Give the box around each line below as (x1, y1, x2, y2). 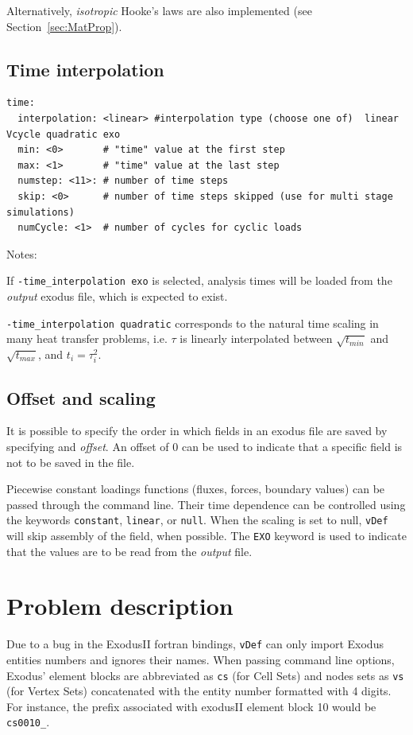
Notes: (6, 245, 37, 262)
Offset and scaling (6, 385, 156, 410)
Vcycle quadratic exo (6, 128, 121, 140)
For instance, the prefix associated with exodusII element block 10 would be (6, 698, 376, 714)
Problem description (6, 589, 234, 622)
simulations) (6, 206, 75, 218)
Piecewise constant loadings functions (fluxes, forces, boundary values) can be (6, 480, 385, 497)
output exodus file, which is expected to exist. (6, 287, 228, 304)
